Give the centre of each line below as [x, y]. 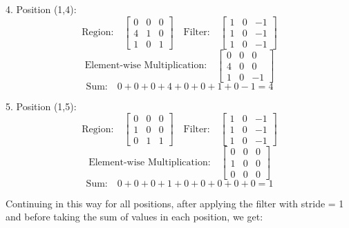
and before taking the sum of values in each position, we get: [134, 217]
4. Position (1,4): [41, 9]
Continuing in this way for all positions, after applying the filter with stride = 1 [175, 203]
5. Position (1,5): [41, 106]
